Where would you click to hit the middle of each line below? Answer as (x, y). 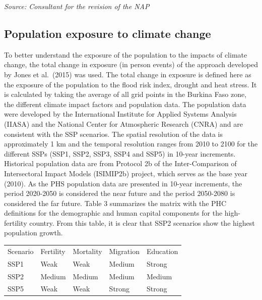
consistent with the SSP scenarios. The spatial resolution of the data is (114, 134)
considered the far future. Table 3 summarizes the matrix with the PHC (115, 203)
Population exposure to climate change (108, 33)
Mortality (87, 251)
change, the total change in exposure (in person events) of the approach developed (131, 64)
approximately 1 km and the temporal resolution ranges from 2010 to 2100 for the (131, 144)
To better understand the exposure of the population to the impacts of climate (126, 54)
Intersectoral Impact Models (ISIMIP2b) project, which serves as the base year (126, 173)
